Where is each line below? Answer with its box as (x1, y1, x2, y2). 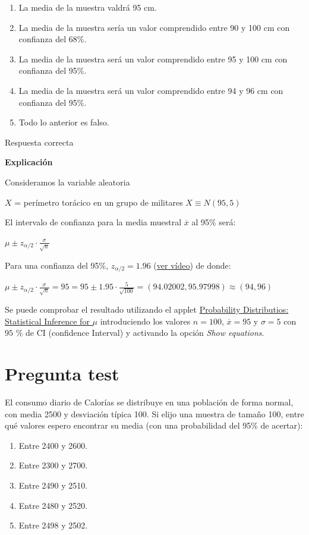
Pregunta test (5, 361, 119, 386)
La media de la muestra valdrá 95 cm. (18, 1, 157, 13)
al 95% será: (191, 216, 236, 228)
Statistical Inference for (5, 314, 90, 327)
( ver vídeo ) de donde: (153, 259, 231, 271)
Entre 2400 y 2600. (18, 439, 88, 451)
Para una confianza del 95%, (5, 259, 109, 271)
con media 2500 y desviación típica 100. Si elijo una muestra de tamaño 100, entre (5, 407, 304, 420)
